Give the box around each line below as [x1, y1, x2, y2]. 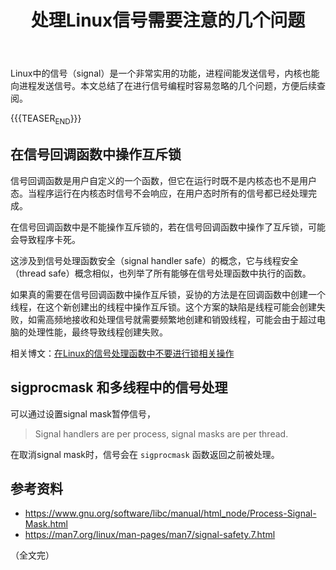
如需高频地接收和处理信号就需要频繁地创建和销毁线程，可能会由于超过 [27, 313, 317, 325]
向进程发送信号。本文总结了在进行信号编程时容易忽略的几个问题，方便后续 [10, 80, 317, 92]
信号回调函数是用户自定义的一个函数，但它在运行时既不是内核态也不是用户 [10, 174, 317, 186]
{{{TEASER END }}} [10, 112, 82, 126]
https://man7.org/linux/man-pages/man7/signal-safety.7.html [24, 529, 276, 541]
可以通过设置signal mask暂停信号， [10, 407, 157, 420]
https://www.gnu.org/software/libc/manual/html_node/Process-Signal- [24, 507, 317, 520]
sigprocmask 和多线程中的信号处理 [10, 379, 228, 396]
